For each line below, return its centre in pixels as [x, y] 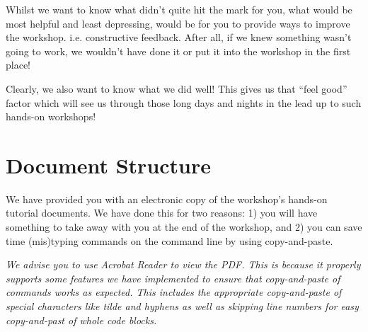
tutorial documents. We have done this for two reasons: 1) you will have [162, 213]
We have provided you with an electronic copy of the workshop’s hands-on [167, 199]
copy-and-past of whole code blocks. [81, 320]
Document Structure [109, 165]
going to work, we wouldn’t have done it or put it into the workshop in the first [178, 51]
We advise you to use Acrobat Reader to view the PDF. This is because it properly [183, 264]
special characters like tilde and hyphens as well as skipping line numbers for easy [182, 306]
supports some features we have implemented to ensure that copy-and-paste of [173, 278]
